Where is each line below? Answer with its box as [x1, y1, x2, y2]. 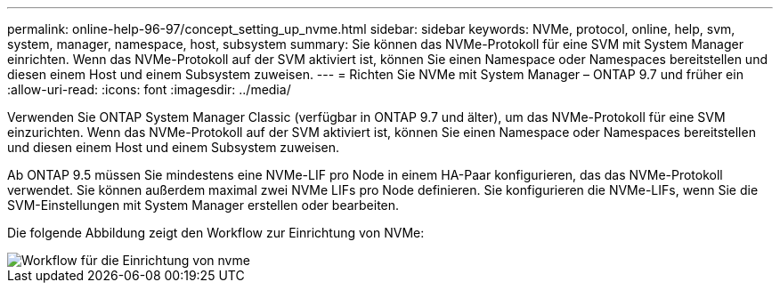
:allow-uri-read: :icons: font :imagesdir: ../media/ [7, 82, 291, 97]
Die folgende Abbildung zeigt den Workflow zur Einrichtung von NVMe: [7, 225, 425, 240]
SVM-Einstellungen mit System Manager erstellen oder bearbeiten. [7, 197, 400, 213]
